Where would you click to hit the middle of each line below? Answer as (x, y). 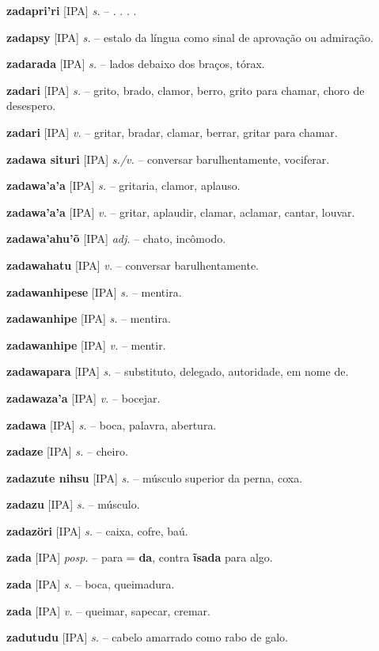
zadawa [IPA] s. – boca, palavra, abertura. (112, 424)
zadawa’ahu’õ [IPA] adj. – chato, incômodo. (116, 238)
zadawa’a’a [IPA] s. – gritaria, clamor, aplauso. (123, 185)
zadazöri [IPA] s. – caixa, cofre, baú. (97, 530)
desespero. (31, 106)
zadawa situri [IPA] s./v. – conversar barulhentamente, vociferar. (168, 159)
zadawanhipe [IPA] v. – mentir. (86, 344)
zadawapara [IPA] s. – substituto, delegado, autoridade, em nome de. (178, 371)
